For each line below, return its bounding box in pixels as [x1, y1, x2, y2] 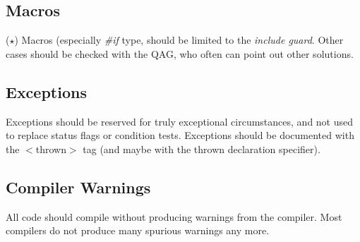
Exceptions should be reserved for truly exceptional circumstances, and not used [6, 114, 354, 128]
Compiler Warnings [6, 176, 151, 198]
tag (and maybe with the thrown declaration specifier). [83, 141, 320, 156]
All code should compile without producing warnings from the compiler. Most [6, 209, 342, 224]
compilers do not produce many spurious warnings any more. [6, 223, 270, 238]
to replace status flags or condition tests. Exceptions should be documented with [6, 128, 354, 143]
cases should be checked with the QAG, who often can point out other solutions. [6, 46, 354, 61]
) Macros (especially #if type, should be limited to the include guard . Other [14, 32, 344, 47]
